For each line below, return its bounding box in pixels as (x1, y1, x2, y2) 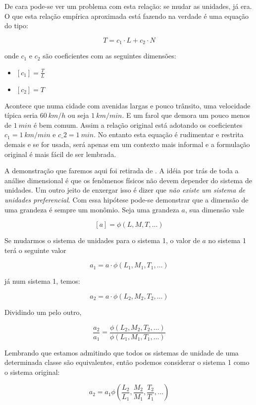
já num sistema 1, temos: (4, 276, 80, 286)
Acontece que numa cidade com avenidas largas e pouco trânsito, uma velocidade (4, 100, 251, 110)
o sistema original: (4, 366, 60, 377)
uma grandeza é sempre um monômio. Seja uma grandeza (4, 204, 179, 214)
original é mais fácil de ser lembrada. (4, 149, 116, 159)
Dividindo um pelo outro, (4, 306, 82, 317)
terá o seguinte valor (4, 245, 66, 255)
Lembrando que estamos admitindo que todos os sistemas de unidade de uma (4, 347, 239, 357)
